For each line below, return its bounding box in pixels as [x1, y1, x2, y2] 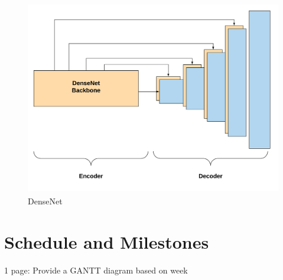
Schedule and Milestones [4, 229, 209, 253]
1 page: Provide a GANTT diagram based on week [4, 263, 188, 276]
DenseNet [28, 194, 63, 207]
